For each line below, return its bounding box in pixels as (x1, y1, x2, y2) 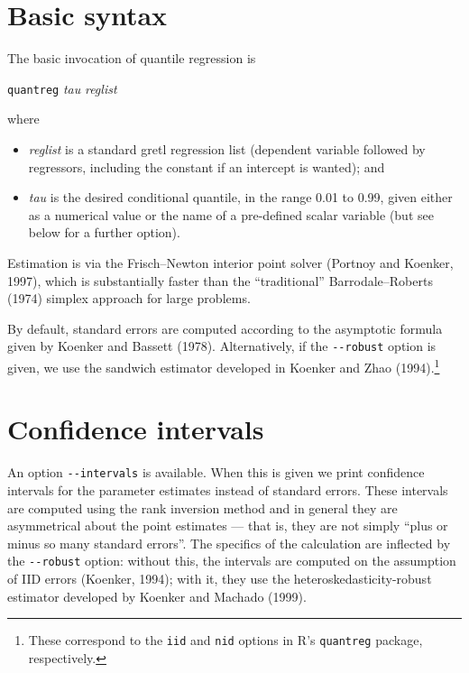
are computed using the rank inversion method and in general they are (7, 498, 398, 517)
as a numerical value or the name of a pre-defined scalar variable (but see (28, 205, 434, 224)
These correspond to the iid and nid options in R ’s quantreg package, (28, 631, 423, 650)
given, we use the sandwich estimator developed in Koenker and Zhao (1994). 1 (7, 355, 440, 376)
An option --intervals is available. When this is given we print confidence (7, 463, 425, 482)
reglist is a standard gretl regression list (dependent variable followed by (28, 139, 426, 158)
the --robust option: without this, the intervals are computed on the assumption (7, 551, 456, 570)
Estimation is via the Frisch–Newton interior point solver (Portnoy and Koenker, (7, 253, 454, 272)
